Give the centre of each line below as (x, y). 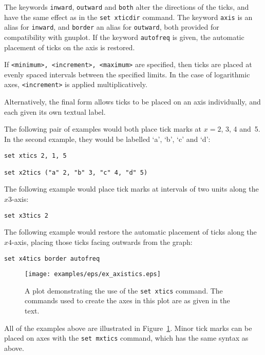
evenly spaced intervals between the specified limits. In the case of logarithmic (127, 74)
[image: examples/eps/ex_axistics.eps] (93, 274)
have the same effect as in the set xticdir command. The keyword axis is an (128, 17)
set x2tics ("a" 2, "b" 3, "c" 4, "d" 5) (76, 172)
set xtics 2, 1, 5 (35, 155)
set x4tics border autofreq (52, 258)
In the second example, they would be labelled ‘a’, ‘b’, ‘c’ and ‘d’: (107, 139)
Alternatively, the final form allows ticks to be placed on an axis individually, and (132, 102)
